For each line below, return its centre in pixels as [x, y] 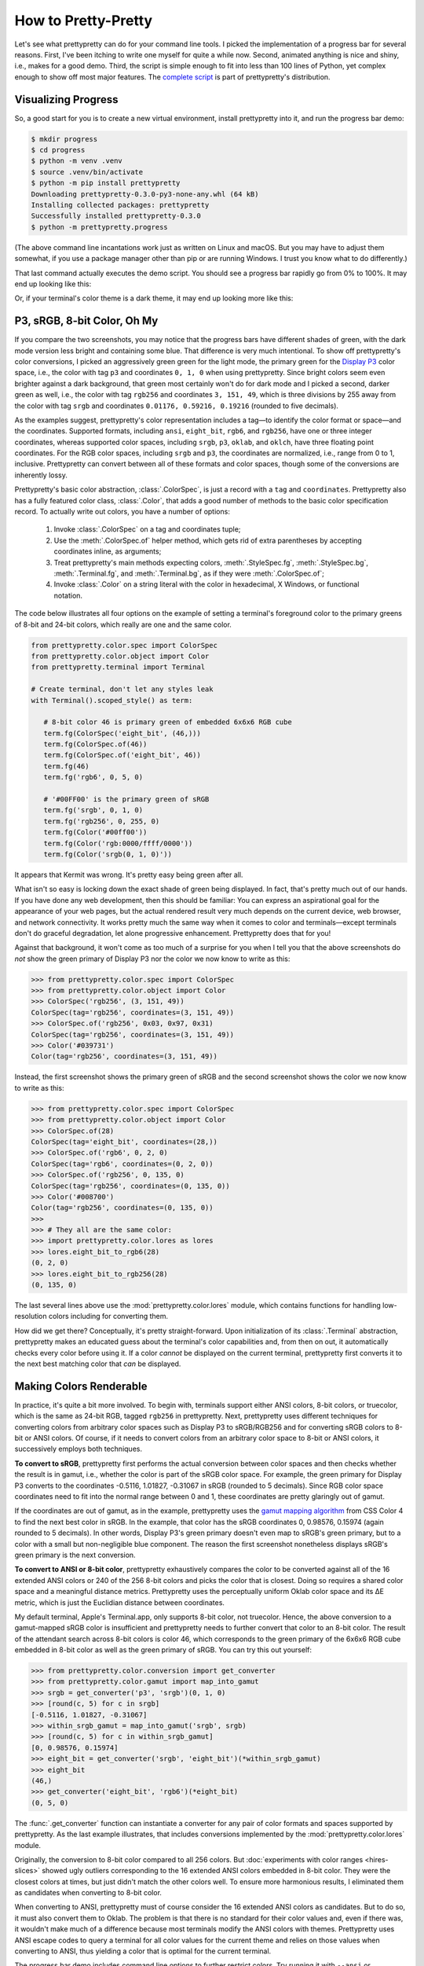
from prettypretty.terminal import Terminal [118, 667]
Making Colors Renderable [81, 1386]
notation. [68, 595]
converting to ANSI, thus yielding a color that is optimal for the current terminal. [143, 1951]
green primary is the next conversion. [75, 1555]
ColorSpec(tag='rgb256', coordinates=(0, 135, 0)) [131, 1186]
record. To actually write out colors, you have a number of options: [122, 512]
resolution [31, 1316]
